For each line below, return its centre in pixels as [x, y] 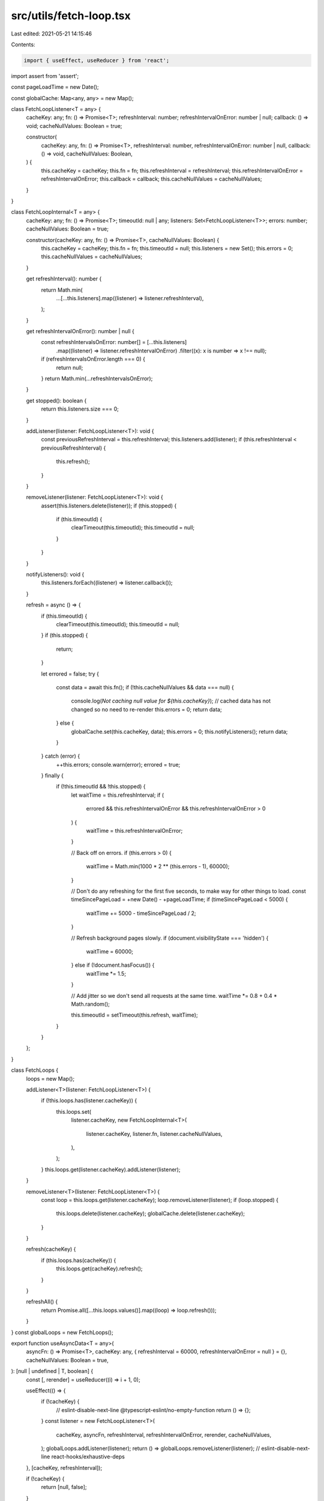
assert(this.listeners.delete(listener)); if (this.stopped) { [109, 506]
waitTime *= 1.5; [106, 973]
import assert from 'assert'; [45, 76]
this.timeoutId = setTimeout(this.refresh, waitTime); [134, 1015]
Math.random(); [91, 1004]
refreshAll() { [42, 1302]
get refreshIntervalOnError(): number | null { [80, 331]
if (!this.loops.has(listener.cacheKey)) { [89, 1101]
